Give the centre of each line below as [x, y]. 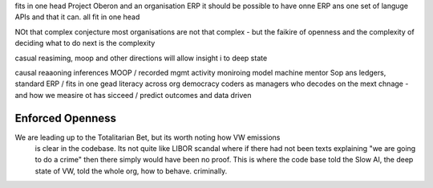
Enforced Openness [65, 118]
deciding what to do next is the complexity [85, 43]
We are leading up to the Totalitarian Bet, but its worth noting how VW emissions [148, 137]
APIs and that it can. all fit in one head [77, 17]
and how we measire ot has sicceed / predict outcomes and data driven [133, 95]
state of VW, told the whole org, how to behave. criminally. [131, 171]
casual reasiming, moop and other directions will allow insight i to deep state [141, 58]
